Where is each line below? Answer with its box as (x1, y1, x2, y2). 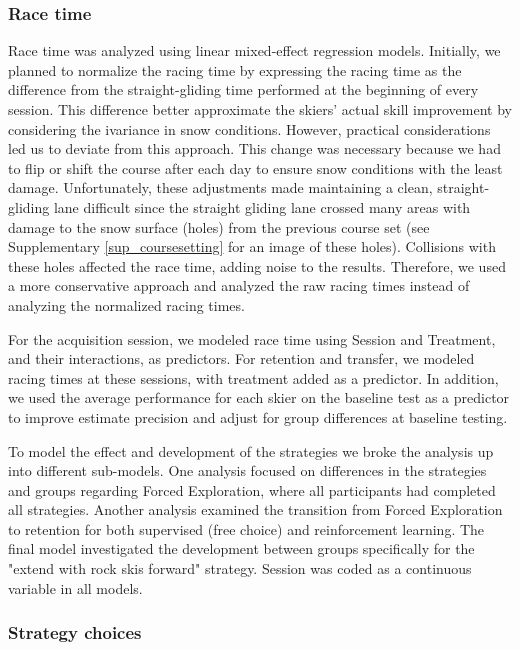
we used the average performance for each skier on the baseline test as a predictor (8, 387, 510, 408)
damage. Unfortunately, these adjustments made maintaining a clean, (8, 177, 433, 198)
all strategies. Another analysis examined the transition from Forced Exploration (8, 499, 503, 520)
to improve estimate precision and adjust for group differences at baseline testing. (8, 406, 508, 427)
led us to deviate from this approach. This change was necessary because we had (8, 138, 501, 159)
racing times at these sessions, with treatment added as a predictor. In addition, (8, 367, 499, 388)
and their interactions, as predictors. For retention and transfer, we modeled (8, 348, 475, 369)
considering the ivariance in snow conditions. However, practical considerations (8, 118, 491, 139)
